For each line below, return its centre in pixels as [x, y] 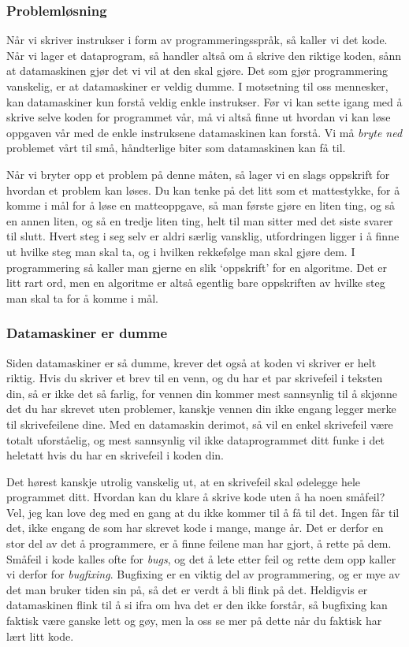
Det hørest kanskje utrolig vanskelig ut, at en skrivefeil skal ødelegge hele [184, 481]
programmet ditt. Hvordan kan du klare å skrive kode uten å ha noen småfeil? [196, 497]
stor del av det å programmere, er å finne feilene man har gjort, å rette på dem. [199, 543]
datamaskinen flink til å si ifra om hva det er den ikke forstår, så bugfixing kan [197, 605]
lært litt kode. [40, 636]
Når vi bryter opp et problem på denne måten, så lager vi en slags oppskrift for [198, 174]
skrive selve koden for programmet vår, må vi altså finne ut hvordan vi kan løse [199, 117]
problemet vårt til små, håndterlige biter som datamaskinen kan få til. [176, 148]
